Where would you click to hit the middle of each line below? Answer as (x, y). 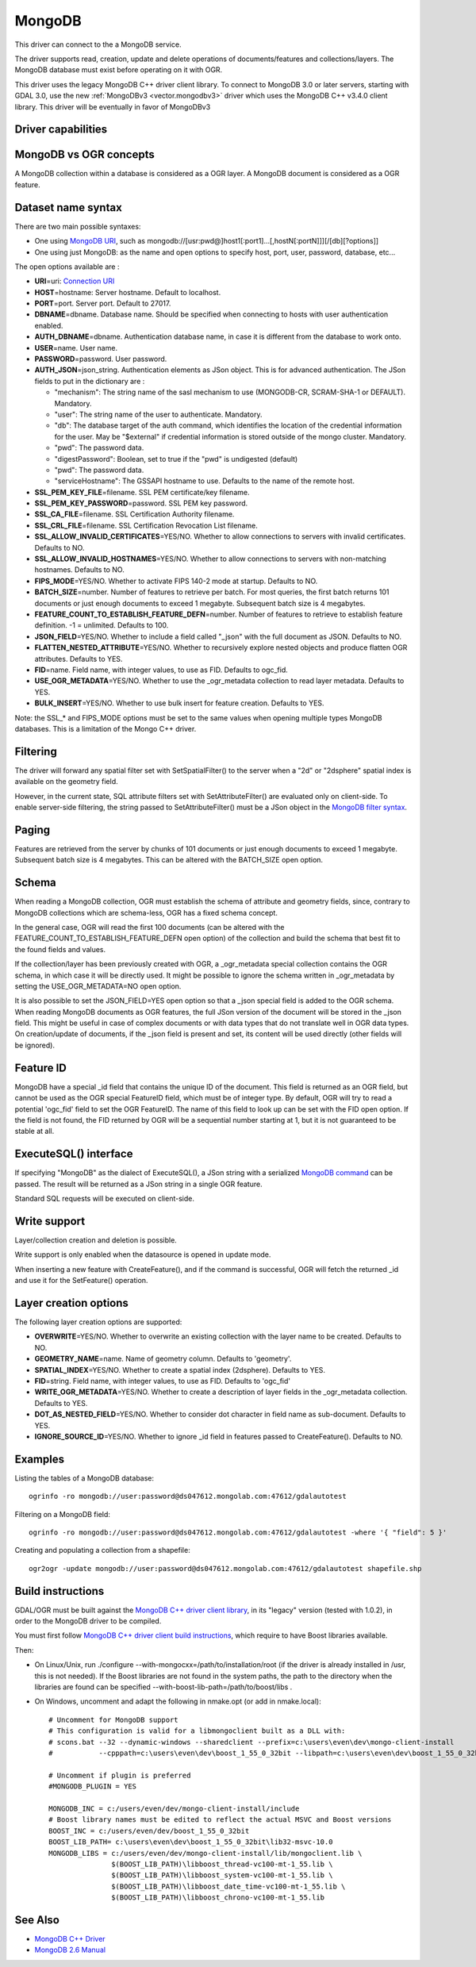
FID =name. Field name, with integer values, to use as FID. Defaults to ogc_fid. (161, 670)
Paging (33, 830)
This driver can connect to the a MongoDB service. (98, 44)
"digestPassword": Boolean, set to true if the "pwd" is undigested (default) (176, 459)
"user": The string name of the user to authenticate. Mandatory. (158, 414)
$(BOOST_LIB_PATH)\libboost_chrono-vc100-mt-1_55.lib (218, 1898)
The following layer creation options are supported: (98, 1322)
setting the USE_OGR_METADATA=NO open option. (98, 986)
